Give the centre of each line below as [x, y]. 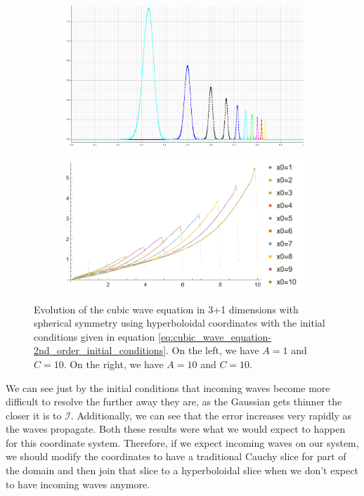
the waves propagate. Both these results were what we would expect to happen [176, 429]
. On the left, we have [213, 350]
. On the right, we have [113, 364]
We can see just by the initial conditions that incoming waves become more [168, 387]
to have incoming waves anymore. [78, 484]
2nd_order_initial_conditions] [100, 350]
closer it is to [34, 415]
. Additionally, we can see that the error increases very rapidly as [211, 415]
